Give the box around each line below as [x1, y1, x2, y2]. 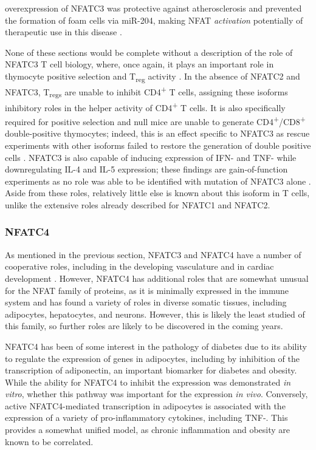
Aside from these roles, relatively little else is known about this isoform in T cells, [5, 186, 310, 199]
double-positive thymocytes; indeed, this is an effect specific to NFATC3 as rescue [5, 127, 310, 140]
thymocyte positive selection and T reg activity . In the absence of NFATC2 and [5, 69, 300, 84]
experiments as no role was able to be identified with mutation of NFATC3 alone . [5, 174, 311, 187]
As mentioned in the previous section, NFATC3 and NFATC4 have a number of [5, 248, 301, 261]
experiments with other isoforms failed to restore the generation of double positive [5, 138, 311, 151]
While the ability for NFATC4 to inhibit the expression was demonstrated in [5, 375, 291, 388]
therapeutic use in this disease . [5, 26, 122, 38]
